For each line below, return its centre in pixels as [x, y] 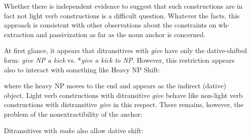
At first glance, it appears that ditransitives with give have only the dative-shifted [125, 50]
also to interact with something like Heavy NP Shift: [82, 69]
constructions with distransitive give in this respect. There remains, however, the [124, 104]
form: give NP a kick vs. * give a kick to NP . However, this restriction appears [119, 60]
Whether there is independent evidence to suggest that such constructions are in [123, 6]
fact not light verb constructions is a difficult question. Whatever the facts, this [122, 15]
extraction [19, 34]
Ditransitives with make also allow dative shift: [74, 130]
